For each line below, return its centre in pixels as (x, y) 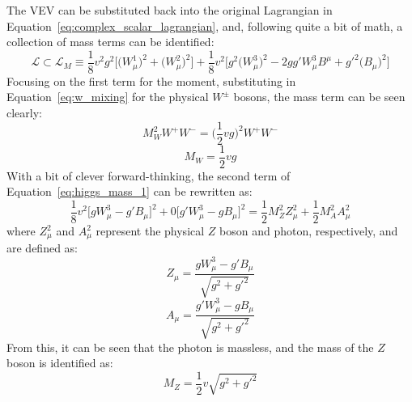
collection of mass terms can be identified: (110, 42)
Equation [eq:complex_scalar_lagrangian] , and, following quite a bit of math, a (205, 25)
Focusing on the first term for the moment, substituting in (151, 80)
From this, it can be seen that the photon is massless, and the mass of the (190, 347)
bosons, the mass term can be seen (319, 97)
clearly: (24, 113)
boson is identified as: (60, 363)
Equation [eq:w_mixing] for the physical (108, 97)
